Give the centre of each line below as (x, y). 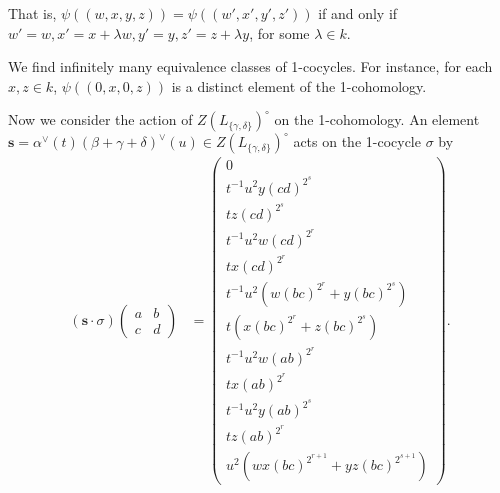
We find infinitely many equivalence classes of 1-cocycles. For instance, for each (250, 66)
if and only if (358, 13)
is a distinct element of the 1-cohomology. (299, 85)
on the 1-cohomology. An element (377, 119)
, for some (279, 32)
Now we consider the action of (100, 119)
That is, (32, 13)
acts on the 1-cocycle (357, 141)
